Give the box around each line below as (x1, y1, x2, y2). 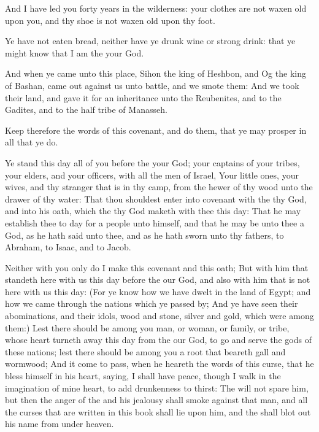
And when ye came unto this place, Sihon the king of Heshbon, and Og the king (5, 67, 306, 80)
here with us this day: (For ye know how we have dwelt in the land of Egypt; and (5, 285, 311, 298)
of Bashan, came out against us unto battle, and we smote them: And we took (5, 79, 299, 91)
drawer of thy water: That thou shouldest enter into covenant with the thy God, (5, 192, 307, 205)
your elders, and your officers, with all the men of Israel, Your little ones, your (5, 168, 299, 181)
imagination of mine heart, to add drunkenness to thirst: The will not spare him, (5, 381, 309, 394)
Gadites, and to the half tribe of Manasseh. (5, 103, 167, 116)
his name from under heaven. (5, 417, 114, 430)
